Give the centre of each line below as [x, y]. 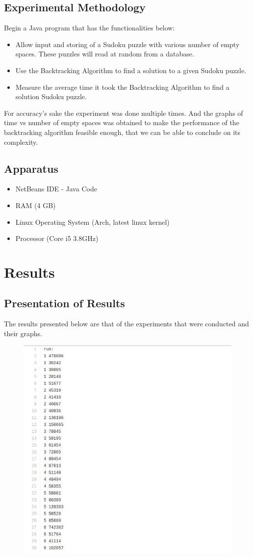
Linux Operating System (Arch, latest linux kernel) [92, 222]
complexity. [21, 142]
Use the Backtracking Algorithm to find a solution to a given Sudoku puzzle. [131, 70]
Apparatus [31, 168]
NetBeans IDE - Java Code [56, 189]
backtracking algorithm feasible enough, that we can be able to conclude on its [122, 132]
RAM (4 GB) [36, 205]
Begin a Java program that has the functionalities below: [89, 28]
